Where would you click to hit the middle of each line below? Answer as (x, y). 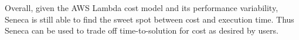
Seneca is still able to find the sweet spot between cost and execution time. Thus (149, 19)
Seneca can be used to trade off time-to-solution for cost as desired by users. (142, 30)
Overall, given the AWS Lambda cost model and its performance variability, (142, 8)
